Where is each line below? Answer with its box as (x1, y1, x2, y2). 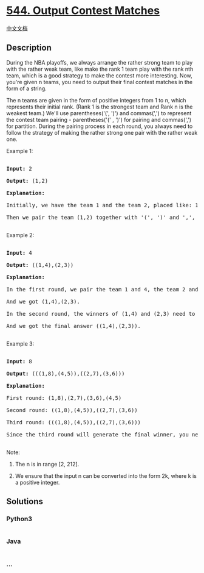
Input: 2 (6, 165, 32, 172)
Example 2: (6, 231, 35, 238)
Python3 (6, 514, 32, 523)
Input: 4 (6, 249, 32, 256)
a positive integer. (15, 479, 60, 486)
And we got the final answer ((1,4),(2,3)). (6, 322, 141, 329)
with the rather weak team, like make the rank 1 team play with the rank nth (6, 65, 194, 73)
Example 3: (6, 340, 35, 347)
